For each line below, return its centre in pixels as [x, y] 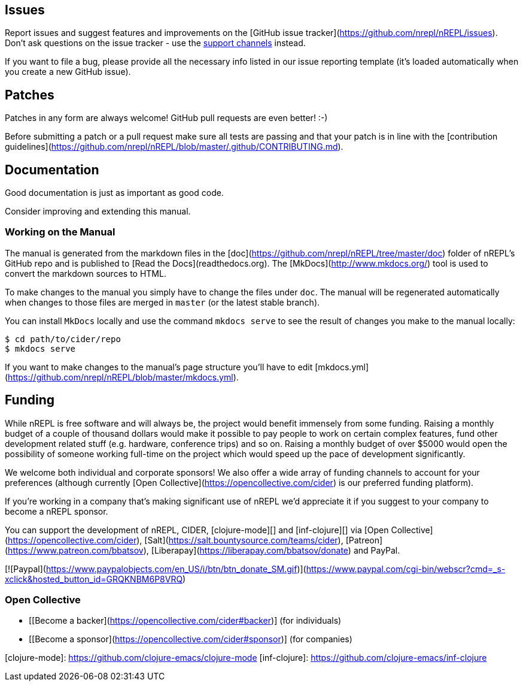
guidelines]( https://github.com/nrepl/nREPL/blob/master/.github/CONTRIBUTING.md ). [174, 147]
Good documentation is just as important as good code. [114, 193]
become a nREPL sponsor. [57, 511]
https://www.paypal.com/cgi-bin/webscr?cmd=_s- [406, 569]
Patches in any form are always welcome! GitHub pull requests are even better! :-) [166, 118]
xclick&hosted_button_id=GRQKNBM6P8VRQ [94, 579]
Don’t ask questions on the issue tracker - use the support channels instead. [155, 43]
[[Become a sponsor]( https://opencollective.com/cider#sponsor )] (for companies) [191, 639]
